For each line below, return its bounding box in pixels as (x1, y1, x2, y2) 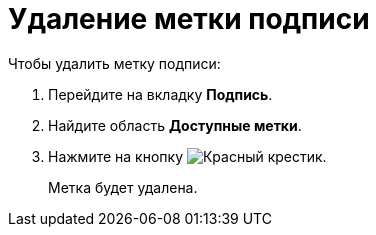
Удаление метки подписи (8, 2, 370, 36)
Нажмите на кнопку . (48, 147, 327, 165)
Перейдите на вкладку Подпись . (48, 85, 273, 103)
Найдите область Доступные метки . (48, 116, 302, 134)
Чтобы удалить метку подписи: (8, 54, 221, 72)
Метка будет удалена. (48, 178, 198, 196)
